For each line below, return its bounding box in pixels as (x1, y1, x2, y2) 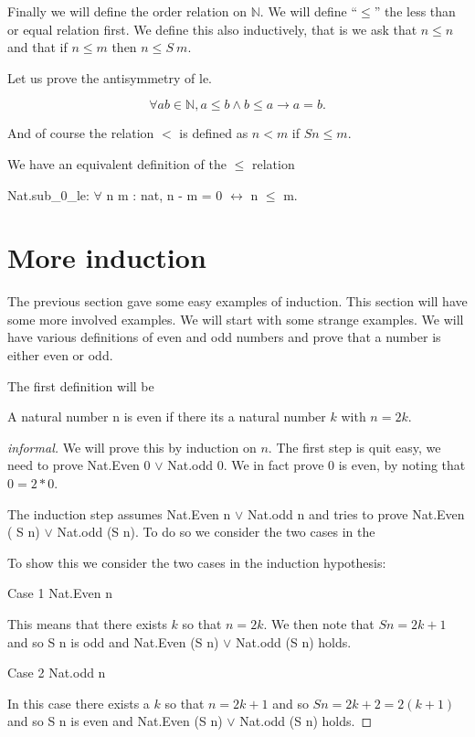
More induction (7, 239, 206, 276)
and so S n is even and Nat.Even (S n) (7, 711, 223, 731)
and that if (7, 37, 68, 57)
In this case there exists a (7, 693, 150, 712)
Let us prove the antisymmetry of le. (7, 68, 213, 87)
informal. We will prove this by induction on (7, 437, 257, 456)
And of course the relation (7, 123, 154, 143)
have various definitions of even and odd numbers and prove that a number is (7, 327, 441, 347)
